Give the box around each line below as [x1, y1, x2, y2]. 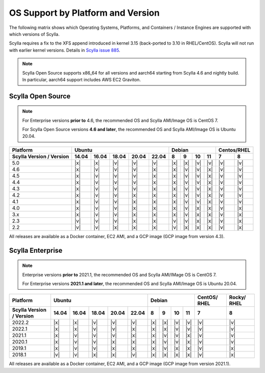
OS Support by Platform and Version [9, 7, 160, 18]
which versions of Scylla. [9, 31, 60, 37]
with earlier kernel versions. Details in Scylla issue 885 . [9, 47, 120, 53]
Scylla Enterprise [9, 246, 63, 255]
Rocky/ [229, 294, 246, 301]
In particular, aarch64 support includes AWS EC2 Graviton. [22, 77, 141, 82]
